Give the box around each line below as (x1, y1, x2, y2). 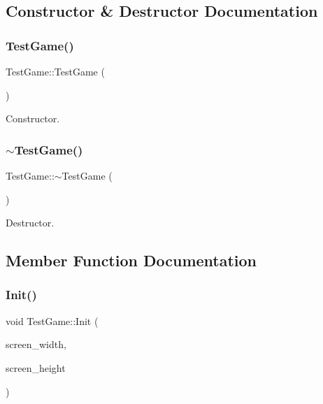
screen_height (6, 360, 66, 375)
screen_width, (6, 337, 66, 352)
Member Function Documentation (6, 250, 257, 271)
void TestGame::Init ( (6, 313, 99, 328)
